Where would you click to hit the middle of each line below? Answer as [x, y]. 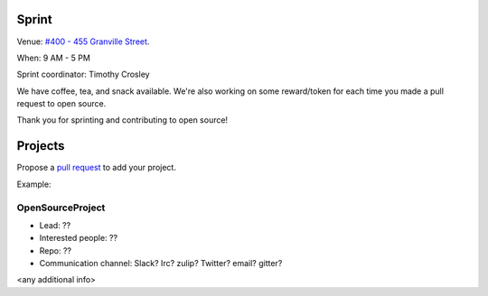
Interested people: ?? [78, 238]
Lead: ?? [55, 225]
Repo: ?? [56, 250]
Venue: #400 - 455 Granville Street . [83, 42]
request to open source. [61, 104]
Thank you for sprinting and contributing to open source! [122, 120]
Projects [41, 146]
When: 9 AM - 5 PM [53, 58]
